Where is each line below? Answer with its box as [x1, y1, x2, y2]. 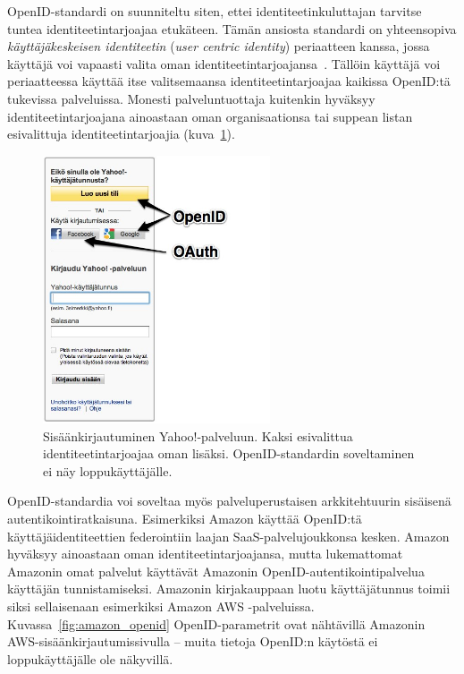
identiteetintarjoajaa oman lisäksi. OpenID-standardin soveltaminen [43, 444, 415, 463]
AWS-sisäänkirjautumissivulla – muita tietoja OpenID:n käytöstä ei [7, 632, 378, 651]
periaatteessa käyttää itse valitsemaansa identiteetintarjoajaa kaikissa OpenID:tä [7, 72, 451, 90]
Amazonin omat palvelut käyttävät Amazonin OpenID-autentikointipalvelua [7, 561, 425, 580]
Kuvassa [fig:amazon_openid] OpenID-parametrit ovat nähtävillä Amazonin [7, 614, 426, 633]
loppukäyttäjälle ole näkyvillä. [7, 649, 173, 668]
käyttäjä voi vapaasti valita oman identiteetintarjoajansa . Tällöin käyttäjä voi [7, 54, 441, 73]
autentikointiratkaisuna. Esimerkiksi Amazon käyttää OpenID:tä [7, 509, 362, 527]
